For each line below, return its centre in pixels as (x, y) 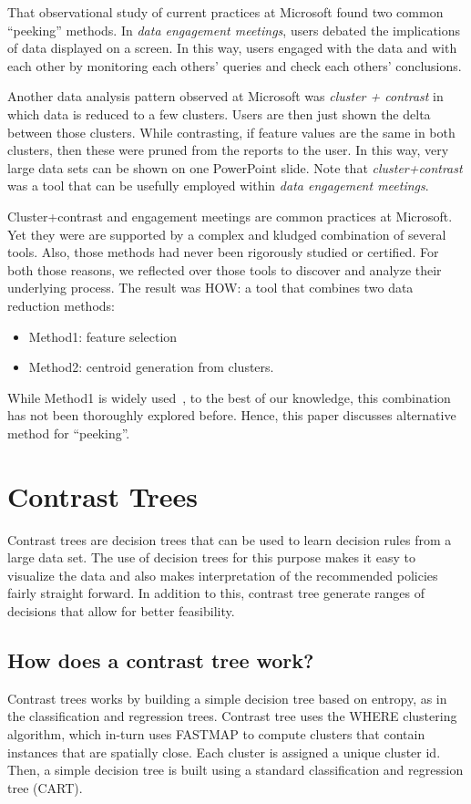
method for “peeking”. (69, 433)
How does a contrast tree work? (161, 660)
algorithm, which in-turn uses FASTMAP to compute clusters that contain (216, 733)
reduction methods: (61, 305)
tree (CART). (45, 787)
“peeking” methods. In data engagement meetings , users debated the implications (234, 30)
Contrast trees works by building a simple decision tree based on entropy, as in (227, 698)
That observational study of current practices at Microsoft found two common (225, 12)
